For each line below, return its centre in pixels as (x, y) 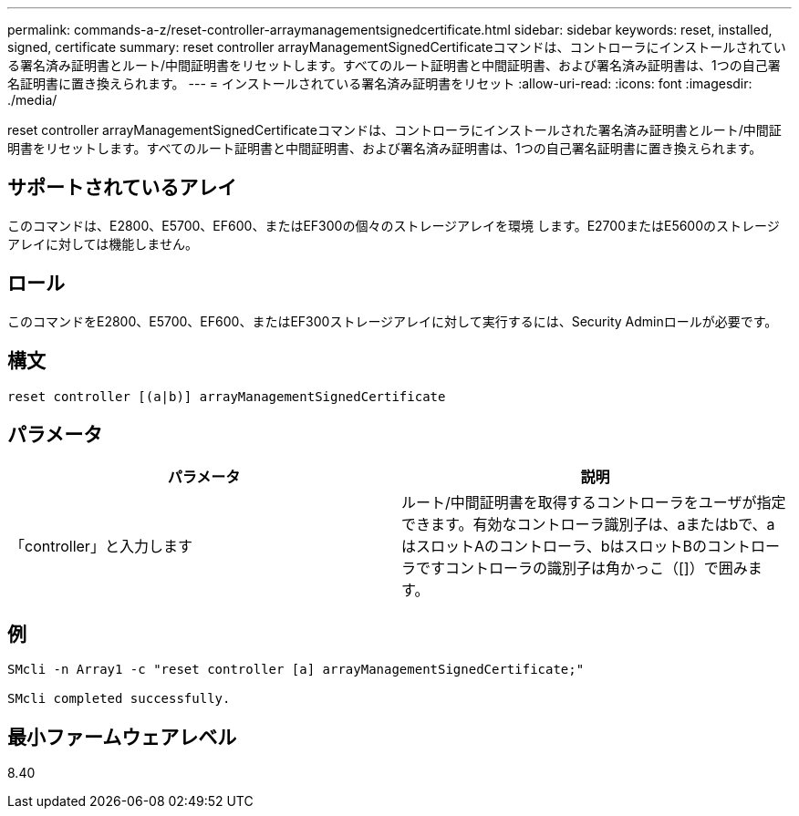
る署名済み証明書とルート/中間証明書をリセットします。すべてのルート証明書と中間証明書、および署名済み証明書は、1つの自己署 (394, 65)
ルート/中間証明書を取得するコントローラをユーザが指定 (594, 503)
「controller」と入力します (101, 547)
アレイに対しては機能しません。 (103, 243)
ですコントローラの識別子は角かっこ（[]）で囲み (582, 568)
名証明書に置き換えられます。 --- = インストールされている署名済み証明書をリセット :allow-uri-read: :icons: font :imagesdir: (380, 83)
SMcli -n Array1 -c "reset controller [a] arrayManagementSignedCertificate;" (296, 670)
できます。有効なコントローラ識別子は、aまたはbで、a (588, 525)
